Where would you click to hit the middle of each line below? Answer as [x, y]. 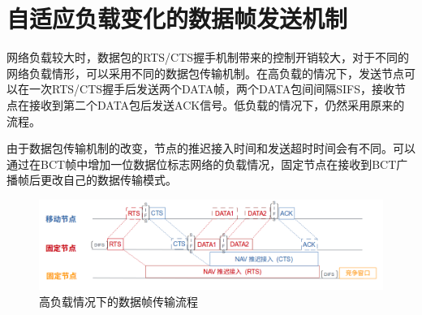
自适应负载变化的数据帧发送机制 [177, 18]
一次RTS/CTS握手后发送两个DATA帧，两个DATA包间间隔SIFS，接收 [211, 89]
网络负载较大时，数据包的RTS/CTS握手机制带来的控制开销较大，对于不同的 [208, 57]
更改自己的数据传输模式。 [108, 180]
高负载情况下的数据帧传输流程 [118, 301]
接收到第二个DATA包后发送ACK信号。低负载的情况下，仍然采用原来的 [217, 104]
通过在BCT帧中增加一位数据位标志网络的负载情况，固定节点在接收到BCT [202, 164]
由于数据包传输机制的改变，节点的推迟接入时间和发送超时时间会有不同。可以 [211, 148]
